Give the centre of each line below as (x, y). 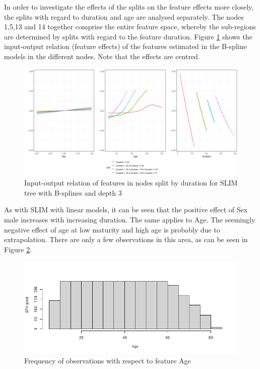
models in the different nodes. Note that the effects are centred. (102, 56)
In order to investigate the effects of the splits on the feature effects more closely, (129, 7)
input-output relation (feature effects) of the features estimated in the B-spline (125, 46)
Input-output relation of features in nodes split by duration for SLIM (131, 183)
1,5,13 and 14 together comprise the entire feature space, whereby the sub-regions (130, 27)
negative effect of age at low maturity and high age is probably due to (112, 229)
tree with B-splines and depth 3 (73, 192)
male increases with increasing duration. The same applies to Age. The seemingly (130, 219)
